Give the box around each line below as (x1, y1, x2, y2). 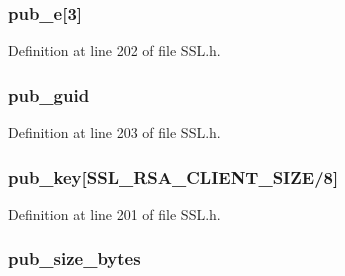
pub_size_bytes (8, 246, 141, 271)
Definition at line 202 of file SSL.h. (8, 40, 221, 61)
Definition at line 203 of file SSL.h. (8, 122, 221, 143)
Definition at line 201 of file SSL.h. (8, 203, 221, 224)
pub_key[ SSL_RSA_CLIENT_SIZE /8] (8, 164, 339, 189)
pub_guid (8, 82, 90, 107)
